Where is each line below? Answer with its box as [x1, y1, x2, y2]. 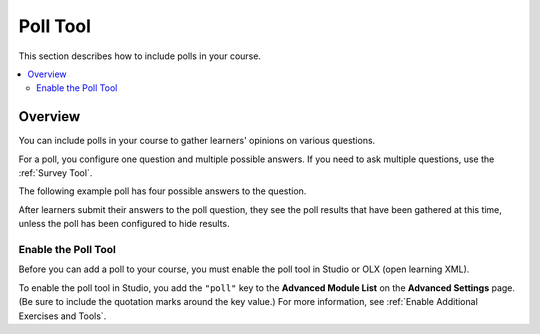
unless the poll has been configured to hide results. [18, 218, 230, 230]
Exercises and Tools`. [18, 310, 107, 322]
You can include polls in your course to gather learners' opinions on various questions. [18, 135, 376, 147]
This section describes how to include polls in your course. [18, 50, 262, 62]
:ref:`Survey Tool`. [18, 167, 93, 179]
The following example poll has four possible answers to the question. [18, 185, 307, 197]
